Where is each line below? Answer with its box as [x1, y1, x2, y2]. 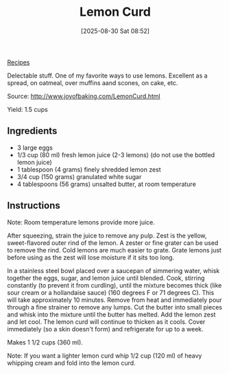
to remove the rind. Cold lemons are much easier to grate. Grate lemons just [7, 246, 221, 254]
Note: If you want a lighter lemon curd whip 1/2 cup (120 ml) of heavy [7, 351, 202, 360]
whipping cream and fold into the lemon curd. [7, 358, 136, 367]
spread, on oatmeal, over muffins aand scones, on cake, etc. [7, 78, 178, 86]
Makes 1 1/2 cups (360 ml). [7, 338, 84, 347]
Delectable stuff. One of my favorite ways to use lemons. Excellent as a [7, 71, 208, 80]
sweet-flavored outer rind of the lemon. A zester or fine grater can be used [7, 238, 219, 247]
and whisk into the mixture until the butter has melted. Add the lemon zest [7, 310, 216, 318]
